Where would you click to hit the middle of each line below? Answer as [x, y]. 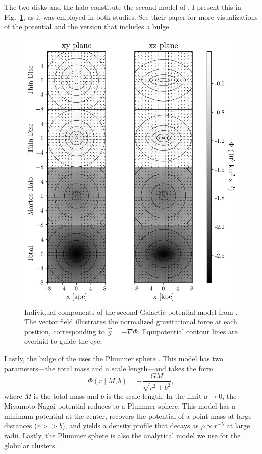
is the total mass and [66, 396]
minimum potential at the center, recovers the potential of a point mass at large [128, 415]
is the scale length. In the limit [154, 396]
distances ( [21, 425]
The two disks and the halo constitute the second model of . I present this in [123, 7]
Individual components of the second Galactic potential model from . [131, 311]
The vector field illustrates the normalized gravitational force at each [131, 321]
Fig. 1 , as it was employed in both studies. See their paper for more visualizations [131, 16]
